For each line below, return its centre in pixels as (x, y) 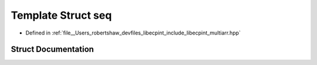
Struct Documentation (52, 49)
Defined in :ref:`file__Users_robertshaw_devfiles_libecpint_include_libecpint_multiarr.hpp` (133, 33)
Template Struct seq (61, 15)
